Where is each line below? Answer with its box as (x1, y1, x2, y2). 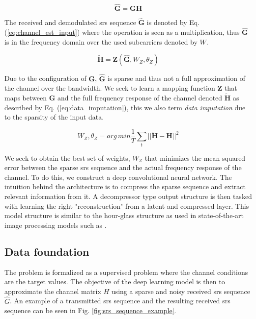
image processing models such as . (4, 220, 107, 230)
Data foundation (4, 244, 89, 259)
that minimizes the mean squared (144, 152, 246, 163)
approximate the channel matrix (4, 286, 101, 296)
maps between (4, 93, 47, 103)
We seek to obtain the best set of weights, (4, 152, 130, 163)
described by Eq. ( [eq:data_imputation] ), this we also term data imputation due (4, 102, 246, 112)
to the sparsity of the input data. (4, 112, 104, 122)
